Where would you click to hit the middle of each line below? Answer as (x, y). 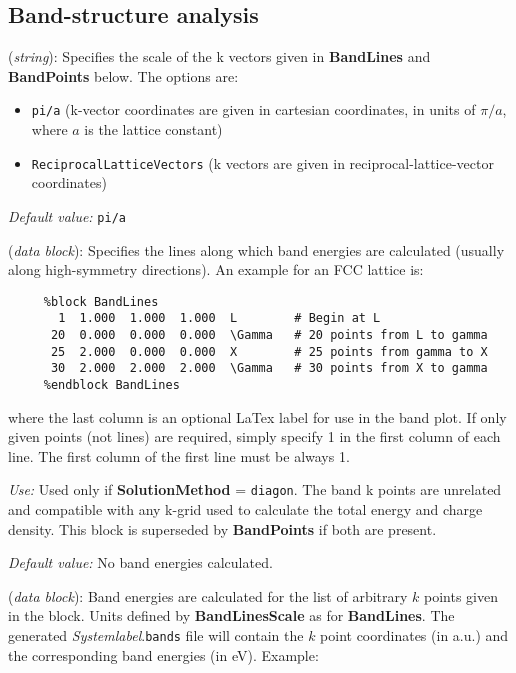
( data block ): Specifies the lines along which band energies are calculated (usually (256, 249)
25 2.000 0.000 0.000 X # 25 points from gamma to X (269, 351)
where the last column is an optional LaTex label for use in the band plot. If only (257, 416)
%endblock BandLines (111, 385)
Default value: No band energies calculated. (140, 562)
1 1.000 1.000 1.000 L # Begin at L (219, 318)
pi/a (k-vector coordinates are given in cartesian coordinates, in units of (253, 109)
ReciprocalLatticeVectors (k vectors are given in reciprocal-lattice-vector (262, 162)
